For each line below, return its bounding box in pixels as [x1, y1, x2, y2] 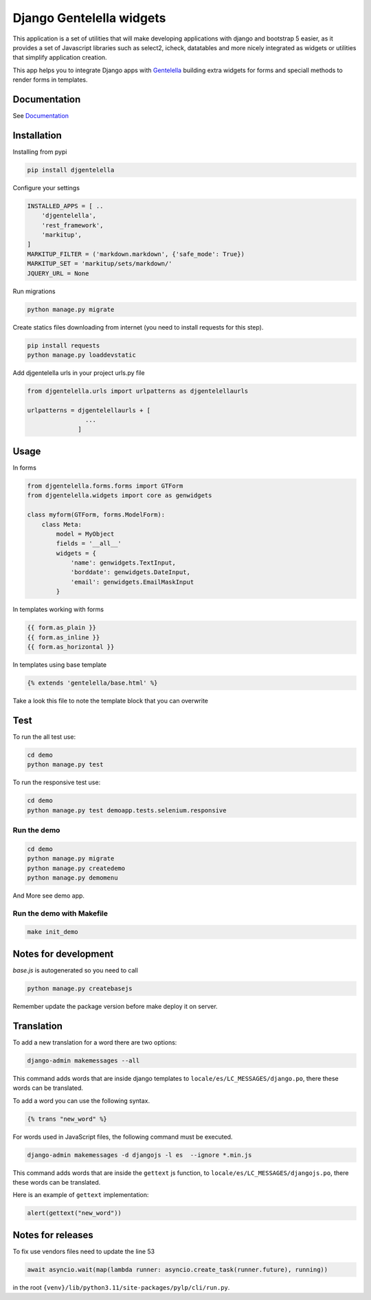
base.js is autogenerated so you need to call [12, 966, 139, 974]
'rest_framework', [41, 221, 104, 229]
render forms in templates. [12, 76, 88, 84]
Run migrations [12, 287, 56, 295]
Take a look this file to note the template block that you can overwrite [12, 696, 209, 705]
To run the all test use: [12, 732, 76, 741]
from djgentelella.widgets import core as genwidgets [27, 492, 212, 499]
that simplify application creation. [12, 54, 107, 62]
